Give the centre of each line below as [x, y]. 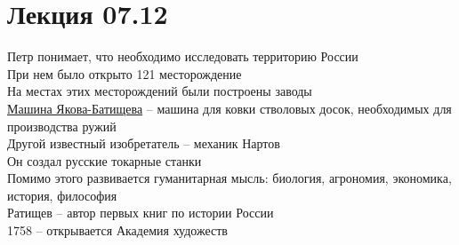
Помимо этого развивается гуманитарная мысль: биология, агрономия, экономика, [229, 178]
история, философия [62, 195]
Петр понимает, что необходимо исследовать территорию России [183, 56]
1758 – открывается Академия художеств [117, 230]
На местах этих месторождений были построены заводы [160, 91]
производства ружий [62, 126]
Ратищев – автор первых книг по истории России [141, 213]
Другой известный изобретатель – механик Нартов [144, 143]
